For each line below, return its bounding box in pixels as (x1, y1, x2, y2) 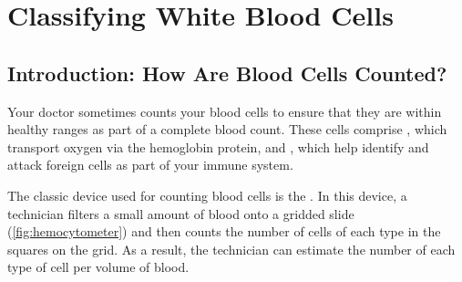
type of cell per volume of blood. (7, 257, 190, 277)
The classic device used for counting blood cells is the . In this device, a (7, 185, 407, 204)
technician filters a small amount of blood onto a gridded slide (7, 204, 354, 223)
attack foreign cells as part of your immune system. (7, 155, 293, 174)
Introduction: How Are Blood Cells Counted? (7, 58, 447, 87)
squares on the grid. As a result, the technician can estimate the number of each (7, 239, 456, 258)
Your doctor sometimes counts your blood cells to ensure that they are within (7, 101, 442, 120)
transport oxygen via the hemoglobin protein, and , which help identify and (7, 137, 429, 156)
